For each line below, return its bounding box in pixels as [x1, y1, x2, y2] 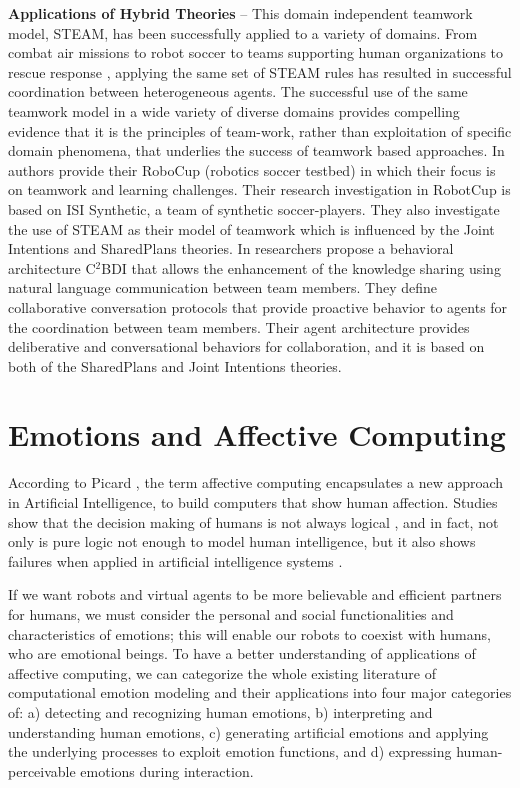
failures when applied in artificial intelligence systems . [8, 550, 343, 571]
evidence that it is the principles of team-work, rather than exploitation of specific [8, 120, 512, 141]
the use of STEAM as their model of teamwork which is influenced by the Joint [8, 218, 495, 239]
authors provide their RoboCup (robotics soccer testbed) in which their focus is [8, 159, 496, 180]
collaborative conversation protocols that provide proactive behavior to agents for [8, 296, 508, 317]
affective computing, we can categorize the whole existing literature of [8, 662, 436, 683]
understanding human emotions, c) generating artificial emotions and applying [8, 721, 489, 742]
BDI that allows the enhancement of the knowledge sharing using [101, 257, 501, 278]
